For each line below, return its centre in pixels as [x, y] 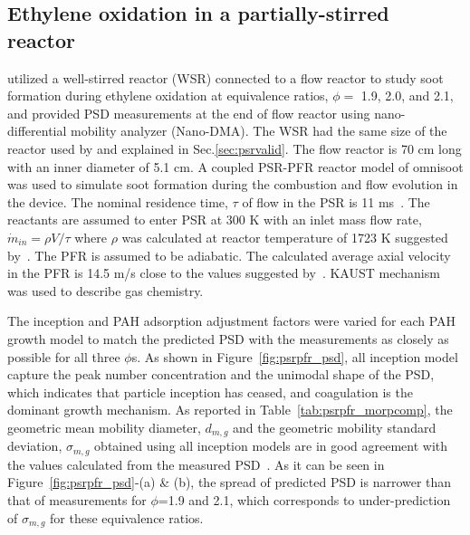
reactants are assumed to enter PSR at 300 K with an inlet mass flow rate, [215, 220]
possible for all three [64, 356]
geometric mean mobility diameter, [104, 427]
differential [37, 131]
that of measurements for [77, 499]
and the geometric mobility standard [335, 427]
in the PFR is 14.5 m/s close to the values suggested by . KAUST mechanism [224, 273]
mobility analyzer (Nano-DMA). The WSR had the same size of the [259, 131]
